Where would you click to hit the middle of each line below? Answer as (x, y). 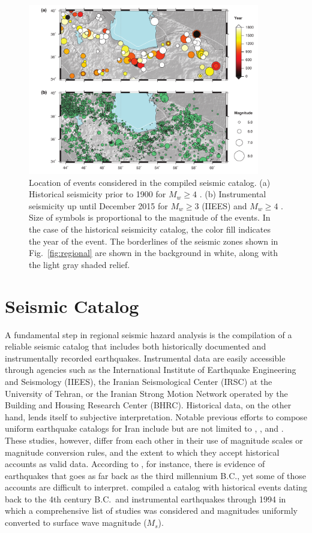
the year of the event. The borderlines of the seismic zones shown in (154, 241)
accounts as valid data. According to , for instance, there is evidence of (135, 464)
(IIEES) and (224, 205)
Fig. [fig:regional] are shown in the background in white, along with (154, 253)
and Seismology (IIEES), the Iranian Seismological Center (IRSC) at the (139, 381)
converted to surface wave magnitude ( (76, 523)
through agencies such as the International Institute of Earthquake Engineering (151, 370)
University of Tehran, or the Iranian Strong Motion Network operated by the (146, 393)
